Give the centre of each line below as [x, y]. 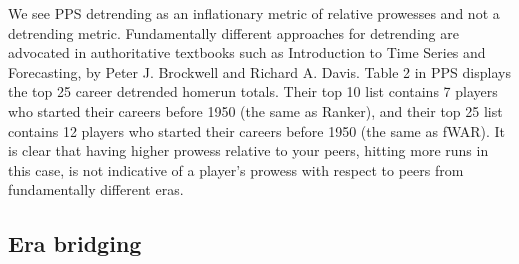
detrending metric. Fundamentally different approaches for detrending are [233, 32]
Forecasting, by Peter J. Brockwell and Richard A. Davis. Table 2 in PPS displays [259, 71]
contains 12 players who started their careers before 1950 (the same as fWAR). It [257, 130]
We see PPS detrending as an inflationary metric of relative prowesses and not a [254, 13]
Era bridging [75, 243]
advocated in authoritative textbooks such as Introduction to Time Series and [247, 52]
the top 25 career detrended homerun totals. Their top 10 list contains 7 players [253, 91]
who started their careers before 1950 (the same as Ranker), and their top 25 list [255, 110]
